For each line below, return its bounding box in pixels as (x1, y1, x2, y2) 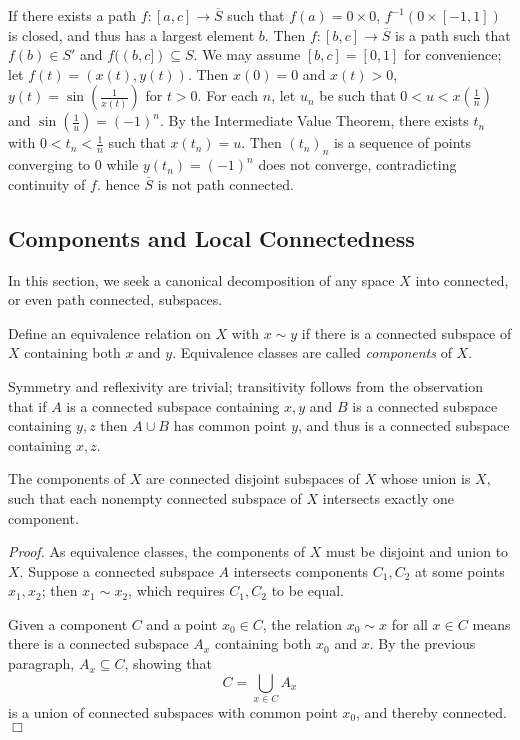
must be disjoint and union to (325, 541, 509, 562)
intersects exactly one (322, 487, 454, 508)
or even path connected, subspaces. (8, 289, 223, 310)
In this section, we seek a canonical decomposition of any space (8, 269, 395, 290)
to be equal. (271, 580, 344, 601)
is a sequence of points (333, 132, 472, 153)
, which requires (128, 580, 225, 601)
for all (391, 613, 428, 634)
